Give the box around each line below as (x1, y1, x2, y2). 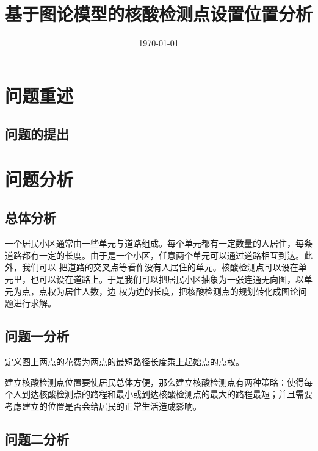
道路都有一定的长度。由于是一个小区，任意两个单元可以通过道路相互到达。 (5, 248, 304, 261)
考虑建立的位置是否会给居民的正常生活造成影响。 (5, 399, 201, 412)
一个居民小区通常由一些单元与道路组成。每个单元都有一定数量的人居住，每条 (5, 237, 313, 250)
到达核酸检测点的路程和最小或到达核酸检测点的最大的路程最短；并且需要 (21, 388, 313, 400)
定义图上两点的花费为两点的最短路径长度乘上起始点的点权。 (5, 355, 244, 368)
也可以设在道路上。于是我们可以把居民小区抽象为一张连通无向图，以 (30, 273, 304, 286)
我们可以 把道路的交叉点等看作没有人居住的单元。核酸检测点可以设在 (21, 261, 298, 273)
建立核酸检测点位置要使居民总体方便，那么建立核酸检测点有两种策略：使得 (5, 375, 304, 388)
